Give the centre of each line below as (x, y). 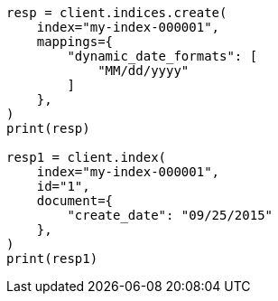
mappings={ (75, 42)
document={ (75, 201)
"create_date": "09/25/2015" (170, 215)
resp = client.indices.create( (117, 13)
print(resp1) (52, 259)
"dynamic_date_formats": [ (162, 56)
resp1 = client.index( (87, 157)
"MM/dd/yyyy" (144, 71)
